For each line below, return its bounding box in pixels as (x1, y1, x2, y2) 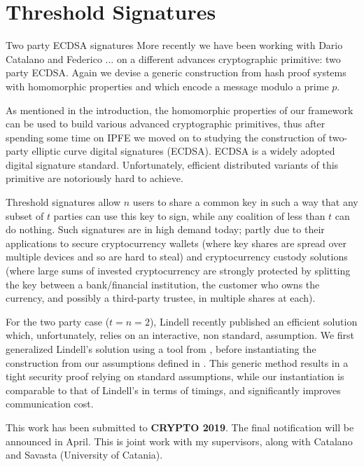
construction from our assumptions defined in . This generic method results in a (6, 355, 349, 370)
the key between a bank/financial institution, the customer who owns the (6, 277, 320, 291)
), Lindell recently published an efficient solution (149, 314, 358, 328)
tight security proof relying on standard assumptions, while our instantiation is (6, 369, 344, 384)
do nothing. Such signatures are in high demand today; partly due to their (6, 222, 325, 237)
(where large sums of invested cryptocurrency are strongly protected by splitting (6, 263, 351, 278)
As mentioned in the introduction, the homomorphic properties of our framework (6, 102, 353, 117)
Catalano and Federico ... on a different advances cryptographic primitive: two (6, 51, 341, 66)
